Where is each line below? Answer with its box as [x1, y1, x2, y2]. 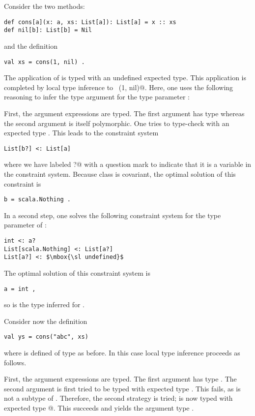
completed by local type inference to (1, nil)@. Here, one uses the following [4, 82, 233, 92]
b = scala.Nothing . [4, 196, 71, 203]
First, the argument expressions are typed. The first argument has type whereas [4, 108, 245, 118]
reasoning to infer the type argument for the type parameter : [4, 92, 190, 102]
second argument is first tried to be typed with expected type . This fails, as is [4, 383, 241, 393]
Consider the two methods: [4, 1, 85, 11]
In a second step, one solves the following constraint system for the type [4, 210, 221, 220]
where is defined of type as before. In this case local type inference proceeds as [4, 348, 240, 358]
